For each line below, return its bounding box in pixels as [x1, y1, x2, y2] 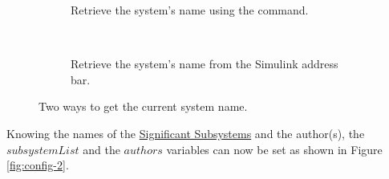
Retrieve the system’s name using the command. [71, 2, 309, 18]
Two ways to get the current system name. [38, 98, 248, 115]
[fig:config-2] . [6, 157, 69, 173]
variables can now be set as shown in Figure [166, 140, 383, 157]
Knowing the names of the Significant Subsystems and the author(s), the [6, 124, 365, 141]
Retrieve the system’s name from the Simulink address [71, 55, 338, 72]
